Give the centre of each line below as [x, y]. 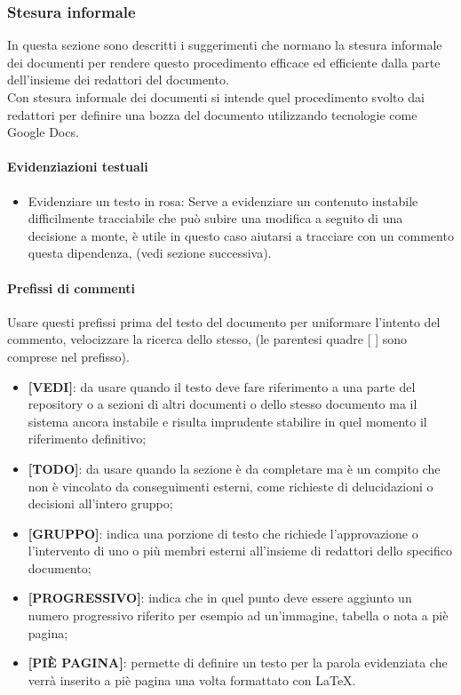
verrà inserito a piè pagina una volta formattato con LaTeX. [192, 679]
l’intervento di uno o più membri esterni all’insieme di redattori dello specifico [240, 551]
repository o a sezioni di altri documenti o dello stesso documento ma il [223, 404]
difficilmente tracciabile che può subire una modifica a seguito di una [215, 218]
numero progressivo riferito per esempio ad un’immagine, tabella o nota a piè [238, 615]
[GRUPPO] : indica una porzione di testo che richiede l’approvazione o [223, 533]
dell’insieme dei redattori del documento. [118, 80]
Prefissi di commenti [71, 288]
